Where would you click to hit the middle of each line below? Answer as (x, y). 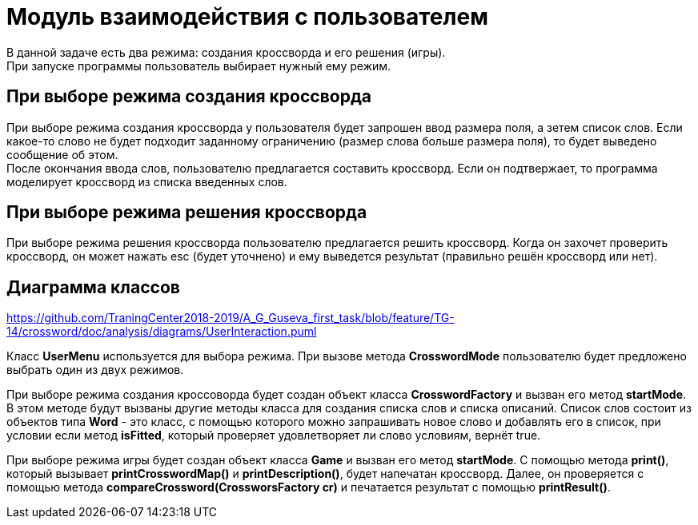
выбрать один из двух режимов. (95, 370)
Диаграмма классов (93, 287)
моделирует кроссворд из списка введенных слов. (147, 181)
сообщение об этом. (62, 154)
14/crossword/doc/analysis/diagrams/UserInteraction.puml (162, 332)
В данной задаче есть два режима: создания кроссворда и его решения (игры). (226, 52)
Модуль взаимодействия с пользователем (247, 17)
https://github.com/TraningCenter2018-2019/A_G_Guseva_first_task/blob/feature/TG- (231, 318)
